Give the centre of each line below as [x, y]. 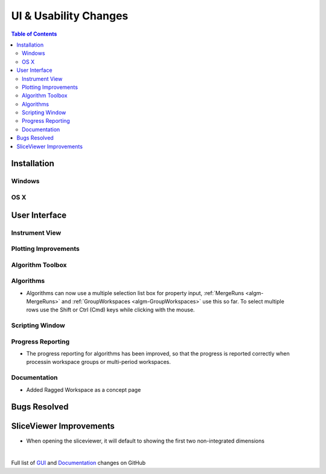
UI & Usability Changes [70, 16]
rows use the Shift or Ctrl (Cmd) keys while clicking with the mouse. [110, 310]
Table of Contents [34, 34]
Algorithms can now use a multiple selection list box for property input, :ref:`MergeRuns [135, 293]
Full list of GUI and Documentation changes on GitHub [78, 463]
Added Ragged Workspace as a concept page [84, 389]
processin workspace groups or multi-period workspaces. [99, 362]
